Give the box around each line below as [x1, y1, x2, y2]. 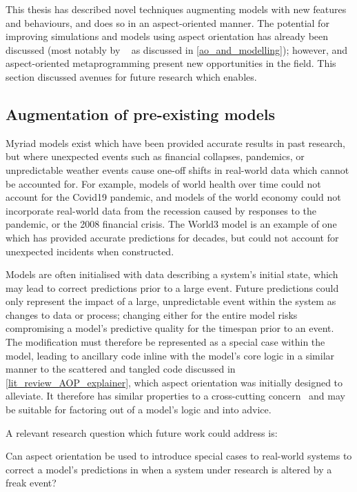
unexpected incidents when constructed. [6, 244, 174, 258]
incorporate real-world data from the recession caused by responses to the [6, 203, 317, 217]
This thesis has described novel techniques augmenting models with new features [6, 2, 347, 16]
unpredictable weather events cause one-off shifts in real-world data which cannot [6, 162, 349, 177]
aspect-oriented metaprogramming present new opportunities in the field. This [6, 56, 336, 70]
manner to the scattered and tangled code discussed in [6, 362, 236, 376]
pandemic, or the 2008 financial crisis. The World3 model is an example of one [6, 217, 337, 231]
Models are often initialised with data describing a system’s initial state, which [6, 267, 338, 282]
